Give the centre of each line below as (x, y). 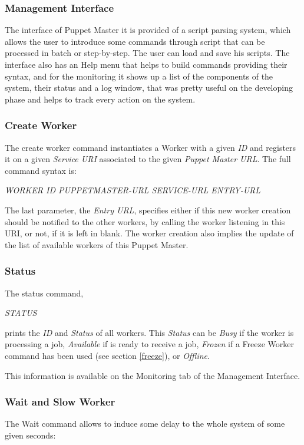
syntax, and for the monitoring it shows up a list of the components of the (139, 76)
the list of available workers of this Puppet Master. (97, 244)
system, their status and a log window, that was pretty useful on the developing (149, 88)
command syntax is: (41, 170)
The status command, (44, 293)
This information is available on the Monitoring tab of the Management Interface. (153, 375)
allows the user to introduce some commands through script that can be (135, 41)
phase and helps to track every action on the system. (100, 99)
